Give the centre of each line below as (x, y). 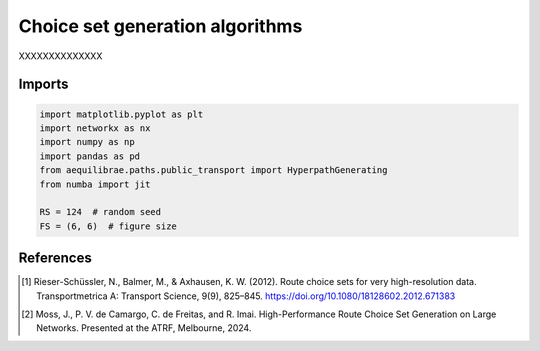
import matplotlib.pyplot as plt (121, 114)
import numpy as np (87, 142)
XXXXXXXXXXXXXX (60, 56)
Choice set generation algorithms (160, 26)
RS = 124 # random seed (100, 212)
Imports (43, 84)
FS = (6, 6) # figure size (108, 226)
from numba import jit (95, 184)
